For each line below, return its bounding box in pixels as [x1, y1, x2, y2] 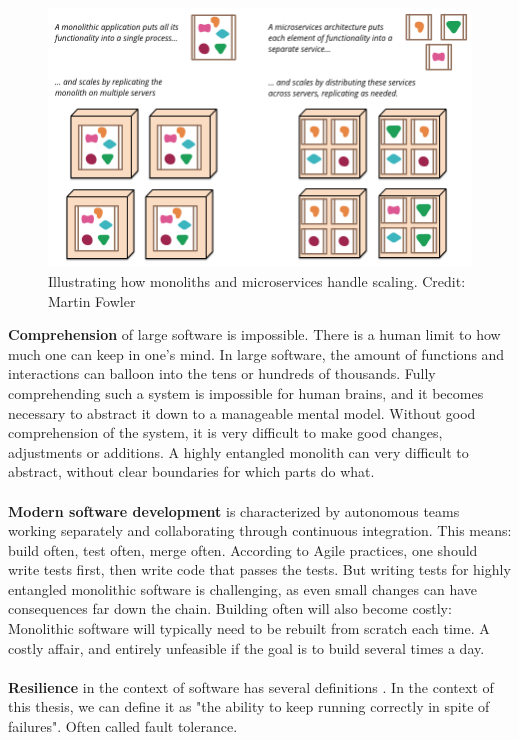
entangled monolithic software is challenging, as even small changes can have [8, 578, 477, 599]
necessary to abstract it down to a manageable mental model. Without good [8, 402, 476, 423]
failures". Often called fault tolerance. [8, 716, 238, 737]
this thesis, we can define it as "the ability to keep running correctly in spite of [8, 696, 490, 717]
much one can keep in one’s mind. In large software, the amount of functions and [8, 343, 505, 364]
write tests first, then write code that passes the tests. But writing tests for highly [8, 559, 511, 580]
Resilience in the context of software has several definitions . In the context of [8, 676, 494, 697]
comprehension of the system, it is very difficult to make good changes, [8, 422, 443, 443]
